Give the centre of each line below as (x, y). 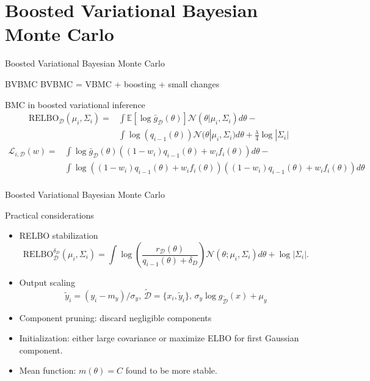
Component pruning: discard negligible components (115, 317)
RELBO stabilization (59, 235)
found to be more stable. (171, 370)
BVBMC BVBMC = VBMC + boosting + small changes (112, 83)
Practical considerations (49, 215)
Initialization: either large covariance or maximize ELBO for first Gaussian (159, 338)
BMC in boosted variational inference (75, 104)
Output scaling (47, 282)
